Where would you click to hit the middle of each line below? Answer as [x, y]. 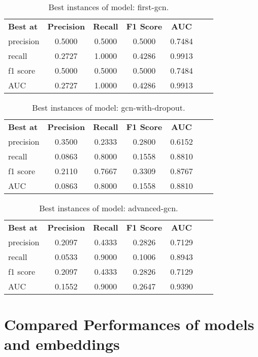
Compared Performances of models [129, 324]
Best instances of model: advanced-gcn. [109, 208]
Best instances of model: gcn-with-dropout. [109, 107]
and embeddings [62, 344]
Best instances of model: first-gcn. [109, 7]
